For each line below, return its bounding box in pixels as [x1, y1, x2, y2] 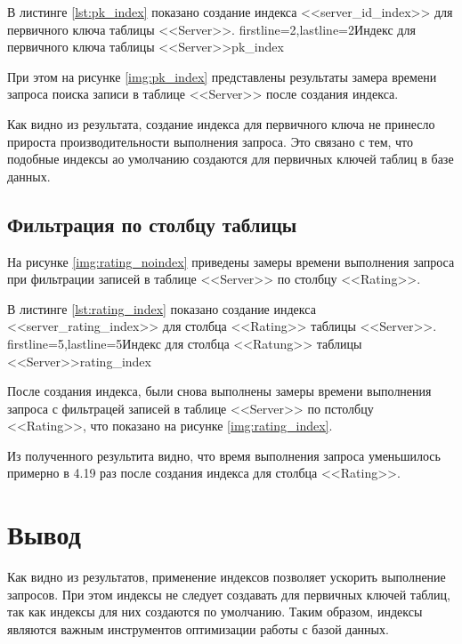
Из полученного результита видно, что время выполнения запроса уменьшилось [7, 446, 441, 464]
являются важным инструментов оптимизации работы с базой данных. [7, 619, 389, 638]
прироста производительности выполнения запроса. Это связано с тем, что [7, 132, 414, 150]
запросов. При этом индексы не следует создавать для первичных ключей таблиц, [7, 584, 450, 603]
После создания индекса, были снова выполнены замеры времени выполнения [7, 382, 432, 400]
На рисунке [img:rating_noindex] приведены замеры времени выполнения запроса [7, 252, 455, 270]
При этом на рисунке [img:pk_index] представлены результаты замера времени [7, 67, 437, 85]
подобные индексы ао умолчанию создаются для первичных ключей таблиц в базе [7, 149, 454, 168]
